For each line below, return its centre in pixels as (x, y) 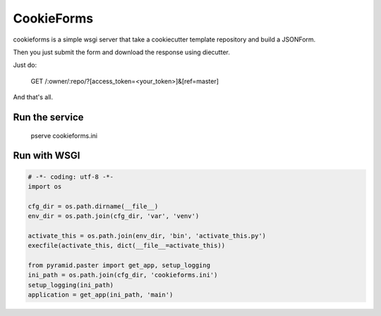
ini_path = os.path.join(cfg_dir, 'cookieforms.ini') (123, 275)
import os (45, 186)
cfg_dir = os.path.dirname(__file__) (93, 206)
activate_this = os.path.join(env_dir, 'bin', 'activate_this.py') (147, 235)
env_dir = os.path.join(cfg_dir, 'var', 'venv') (114, 216)
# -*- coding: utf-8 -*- (71, 177)
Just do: (25, 65)
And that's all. (33, 97)
